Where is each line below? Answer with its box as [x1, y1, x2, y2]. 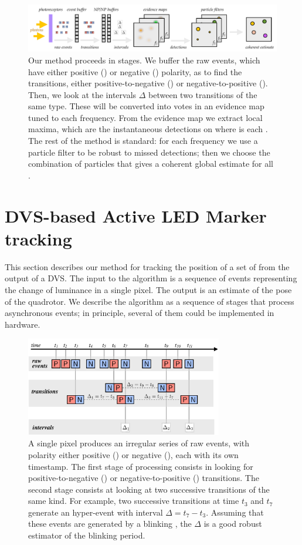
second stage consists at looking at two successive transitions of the [28, 483, 270, 495]
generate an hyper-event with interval [28, 506, 163, 518]
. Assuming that [206, 506, 264, 518]
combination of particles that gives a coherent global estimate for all [28, 157, 273, 170]
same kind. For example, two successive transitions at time [28, 494, 239, 507]
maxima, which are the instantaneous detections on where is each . [28, 123, 268, 135]
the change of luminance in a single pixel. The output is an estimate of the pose [5, 283, 292, 295]
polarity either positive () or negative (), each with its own [28, 448, 239, 460]
